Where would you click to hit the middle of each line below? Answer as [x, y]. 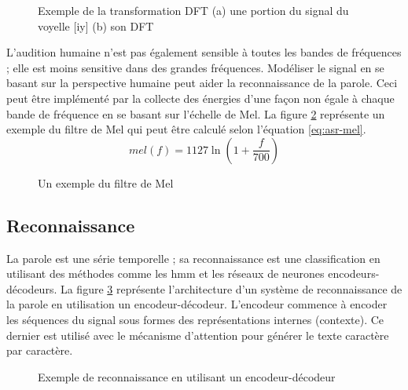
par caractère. [40, 350]
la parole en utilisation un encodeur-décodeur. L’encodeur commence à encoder [197, 304]
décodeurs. [32, 288]
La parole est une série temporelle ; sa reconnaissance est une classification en [193, 258]
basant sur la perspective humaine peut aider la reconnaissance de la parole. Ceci [202, 83]
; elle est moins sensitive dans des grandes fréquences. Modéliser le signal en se [195, 67]
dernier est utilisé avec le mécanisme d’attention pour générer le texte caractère [198, 335]
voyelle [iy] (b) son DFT [96, 26]
